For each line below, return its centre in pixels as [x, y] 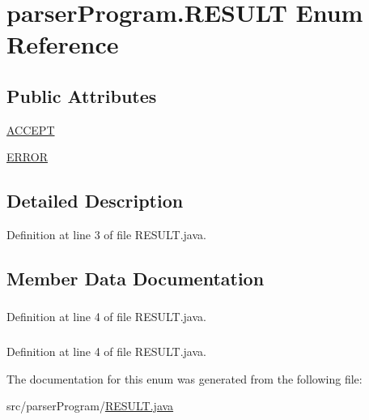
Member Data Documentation [136, 279]
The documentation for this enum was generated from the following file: [184, 378]
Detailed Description [95, 201]
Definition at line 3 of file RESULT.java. [106, 235]
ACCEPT [31, 129]
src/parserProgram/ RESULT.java [90, 406]
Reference [63, 44]
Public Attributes [82, 95]
